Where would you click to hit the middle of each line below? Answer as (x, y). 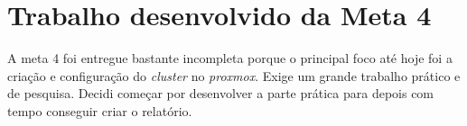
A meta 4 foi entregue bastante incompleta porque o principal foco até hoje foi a (230, 58)
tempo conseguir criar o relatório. (100, 110)
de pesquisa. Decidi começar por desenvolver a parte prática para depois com (221, 93)
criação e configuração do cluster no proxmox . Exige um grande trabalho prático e (234, 75)
